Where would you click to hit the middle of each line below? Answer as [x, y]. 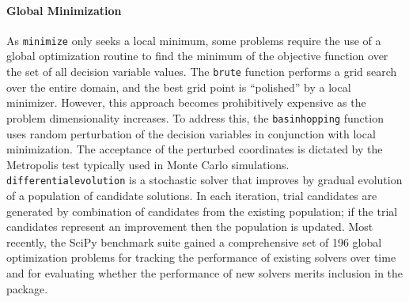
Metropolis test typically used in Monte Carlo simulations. [148, 164]
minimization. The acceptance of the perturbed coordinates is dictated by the [195, 149]
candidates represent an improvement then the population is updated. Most [190, 226]
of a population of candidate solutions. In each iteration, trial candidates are [192, 195]
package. [27, 288]
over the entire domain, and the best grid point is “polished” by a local [179, 87]
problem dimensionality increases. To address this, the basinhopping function [195, 117]
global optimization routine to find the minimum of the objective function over [197, 56]
